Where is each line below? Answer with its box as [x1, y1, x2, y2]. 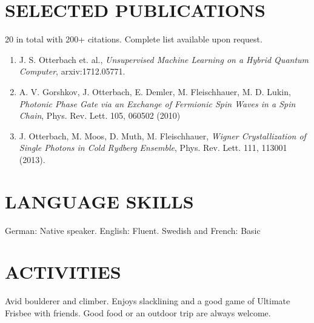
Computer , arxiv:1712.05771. [19, 65, 125, 78]
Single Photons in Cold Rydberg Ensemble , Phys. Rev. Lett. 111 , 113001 [19, 141, 287, 154]
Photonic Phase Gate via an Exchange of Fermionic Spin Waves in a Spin [19, 97, 296, 110]
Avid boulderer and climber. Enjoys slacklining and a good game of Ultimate [5, 295, 290, 307]
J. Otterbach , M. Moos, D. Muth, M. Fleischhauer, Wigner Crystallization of [19, 129, 306, 142]
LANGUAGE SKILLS [5, 188, 194, 213]
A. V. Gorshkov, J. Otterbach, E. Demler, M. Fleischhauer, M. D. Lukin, [19, 85, 291, 98]
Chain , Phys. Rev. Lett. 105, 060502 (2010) [19, 109, 181, 122]
